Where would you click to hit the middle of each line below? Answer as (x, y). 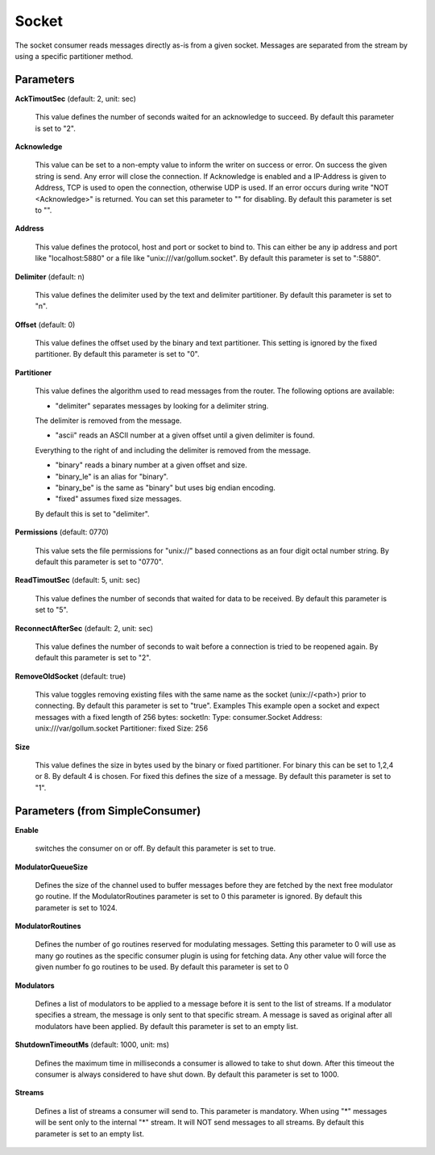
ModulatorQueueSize (52, 867)
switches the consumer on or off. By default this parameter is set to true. (155, 848)
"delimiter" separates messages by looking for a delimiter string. (162, 406)
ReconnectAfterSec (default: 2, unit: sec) (84, 628)
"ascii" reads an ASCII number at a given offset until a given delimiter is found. (185, 435)
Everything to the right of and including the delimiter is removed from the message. (173, 450)
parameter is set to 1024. (76, 907)
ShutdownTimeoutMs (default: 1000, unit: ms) (92, 1044)
